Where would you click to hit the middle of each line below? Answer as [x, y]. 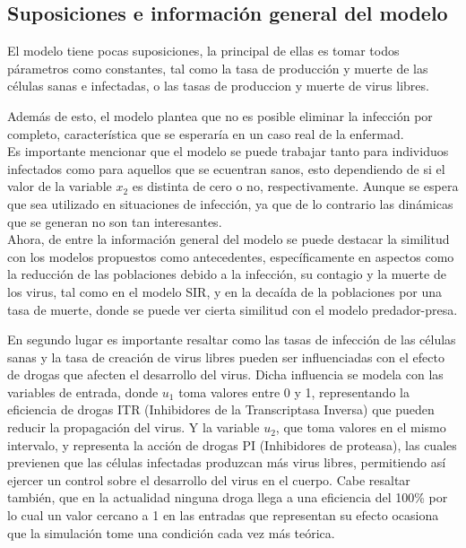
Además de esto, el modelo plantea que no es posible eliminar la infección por [220, 115]
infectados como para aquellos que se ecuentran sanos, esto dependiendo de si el [226, 168]
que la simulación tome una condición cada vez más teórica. [171, 532]
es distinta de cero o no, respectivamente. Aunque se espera [295, 186]
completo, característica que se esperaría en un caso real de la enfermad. [206, 133]
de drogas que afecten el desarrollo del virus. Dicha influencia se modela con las [225, 374]
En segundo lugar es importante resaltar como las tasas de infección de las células [232, 339]
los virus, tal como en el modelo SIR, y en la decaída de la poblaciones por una [225, 291]
